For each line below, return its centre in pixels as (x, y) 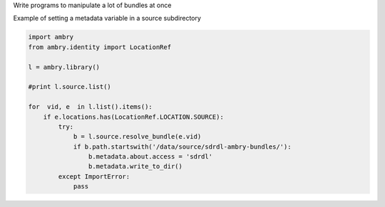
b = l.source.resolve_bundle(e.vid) (137, 137)
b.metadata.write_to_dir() (135, 166)
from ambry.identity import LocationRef (99, 47)
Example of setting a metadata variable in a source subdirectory (107, 18)
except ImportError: (94, 176)
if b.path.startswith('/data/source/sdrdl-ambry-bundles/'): (182, 147)
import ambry (51, 37)
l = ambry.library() (64, 67)
